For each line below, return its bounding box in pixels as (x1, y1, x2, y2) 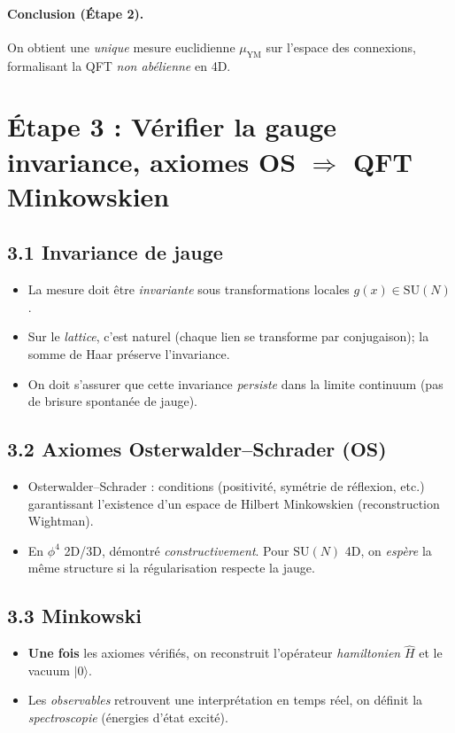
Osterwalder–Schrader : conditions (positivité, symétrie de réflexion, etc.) (27, 476, 425, 495)
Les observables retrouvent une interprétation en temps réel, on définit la (27, 690, 423, 709)
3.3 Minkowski (7, 602, 142, 629)
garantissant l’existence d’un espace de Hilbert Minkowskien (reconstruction (27, 494, 440, 512)
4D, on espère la (344, 541, 432, 559)
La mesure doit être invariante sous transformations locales (27, 280, 350, 299)
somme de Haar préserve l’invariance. (27, 344, 230, 363)
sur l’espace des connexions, (266, 37, 417, 56)
